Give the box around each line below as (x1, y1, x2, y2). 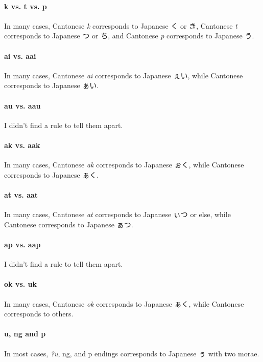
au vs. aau (4, 100, 41, 111)
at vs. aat (4, 189, 38, 200)
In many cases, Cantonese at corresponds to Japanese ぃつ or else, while (4, 209, 231, 220)
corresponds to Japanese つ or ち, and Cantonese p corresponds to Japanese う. (4, 30, 254, 41)
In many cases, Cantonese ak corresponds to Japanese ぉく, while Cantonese (4, 159, 244, 170)
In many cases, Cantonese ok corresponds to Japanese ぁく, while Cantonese (4, 298, 244, 309)
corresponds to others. (4, 308, 74, 319)
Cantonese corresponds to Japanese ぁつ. (4, 219, 133, 229)
